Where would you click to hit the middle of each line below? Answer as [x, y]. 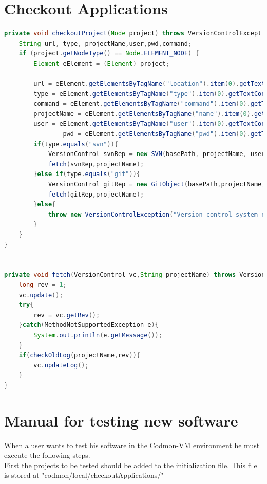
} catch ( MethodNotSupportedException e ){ [89, 325]
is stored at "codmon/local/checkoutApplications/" [84, 475]
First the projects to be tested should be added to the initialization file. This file [131, 465]
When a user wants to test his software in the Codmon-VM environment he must [132, 445]
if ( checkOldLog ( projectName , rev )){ [79, 355]
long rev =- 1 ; [43, 285]
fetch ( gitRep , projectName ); [96, 194]
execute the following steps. [47, 455]
